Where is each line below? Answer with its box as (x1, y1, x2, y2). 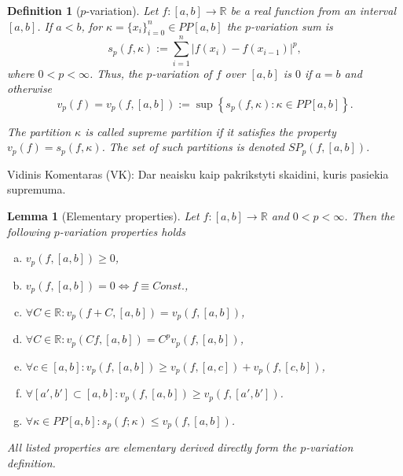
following (7, 223, 50, 239)
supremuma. (7, 181, 66, 197)
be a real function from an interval (230, 2, 397, 18)
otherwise (7, 80, 53, 97)
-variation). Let (86, 2, 159, 18)
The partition (7, 123, 71, 139)
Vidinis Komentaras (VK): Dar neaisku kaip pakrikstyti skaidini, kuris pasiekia (7, 165, 389, 182)
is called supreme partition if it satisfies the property (85, 123, 336, 139)
